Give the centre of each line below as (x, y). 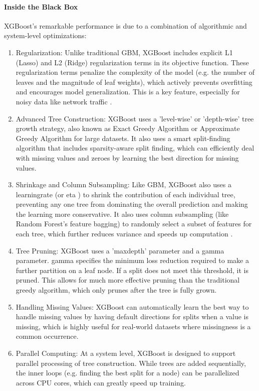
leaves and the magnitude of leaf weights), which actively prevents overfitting (134, 82)
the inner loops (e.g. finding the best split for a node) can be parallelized (127, 373)
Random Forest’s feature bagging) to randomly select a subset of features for (134, 224)
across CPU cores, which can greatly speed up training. (101, 382)
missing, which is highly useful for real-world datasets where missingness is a (133, 326)
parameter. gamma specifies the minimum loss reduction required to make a (132, 260)
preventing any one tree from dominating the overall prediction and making (132, 204)
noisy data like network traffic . (64, 101)
